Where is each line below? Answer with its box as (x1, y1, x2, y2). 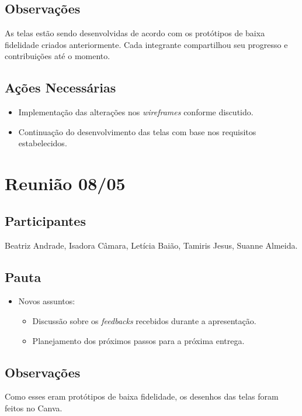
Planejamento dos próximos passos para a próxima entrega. (32, 334, 245, 346)
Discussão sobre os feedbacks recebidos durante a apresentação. (32, 314, 256, 326)
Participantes (5, 211, 86, 229)
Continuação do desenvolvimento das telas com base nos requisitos (18, 125, 256, 137)
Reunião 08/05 (5, 171, 126, 195)
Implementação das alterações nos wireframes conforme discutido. (18, 106, 254, 118)
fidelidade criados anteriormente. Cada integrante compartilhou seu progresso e (5, 38, 288, 50)
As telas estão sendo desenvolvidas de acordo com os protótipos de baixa (5, 27, 265, 39)
